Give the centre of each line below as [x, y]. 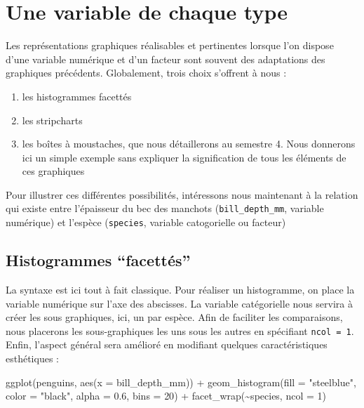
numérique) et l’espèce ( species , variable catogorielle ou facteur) [146, 222]
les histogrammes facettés [77, 96]
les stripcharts [52, 120]
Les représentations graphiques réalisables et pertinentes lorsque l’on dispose [170, 45]
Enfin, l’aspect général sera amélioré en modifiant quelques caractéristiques [167, 344]
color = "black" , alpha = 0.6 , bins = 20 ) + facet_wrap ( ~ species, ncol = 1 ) [166, 396]
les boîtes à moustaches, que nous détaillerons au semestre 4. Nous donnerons [189, 144]
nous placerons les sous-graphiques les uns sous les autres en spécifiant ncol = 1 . [180, 330]
